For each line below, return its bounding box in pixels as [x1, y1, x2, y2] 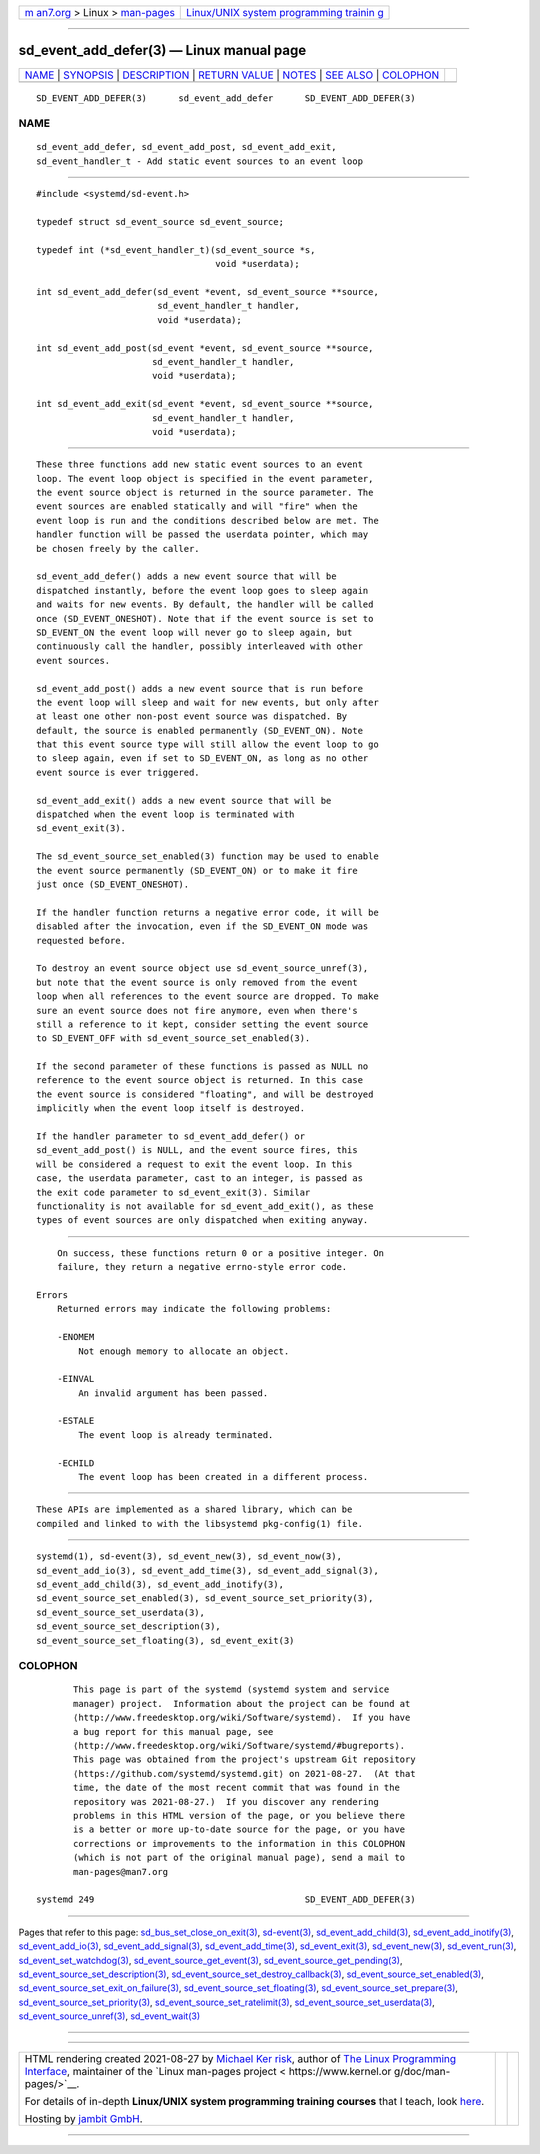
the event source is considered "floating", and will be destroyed [36, 1088, 374, 1100]
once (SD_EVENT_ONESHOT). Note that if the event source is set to [36, 613, 374, 624]
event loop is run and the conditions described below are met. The [36, 515, 379, 526]
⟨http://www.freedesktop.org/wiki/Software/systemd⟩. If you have [73, 1712, 411, 1724]
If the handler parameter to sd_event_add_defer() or [36, 1131, 305, 1142]
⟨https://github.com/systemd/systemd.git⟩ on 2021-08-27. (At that [73, 1768, 416, 1779]
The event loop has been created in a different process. [78, 1471, 369, 1483]
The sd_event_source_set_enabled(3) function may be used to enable [36, 851, 379, 862]
